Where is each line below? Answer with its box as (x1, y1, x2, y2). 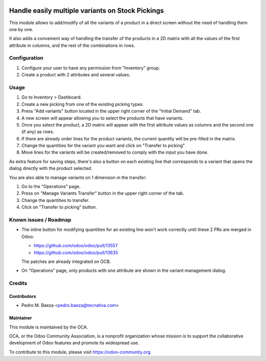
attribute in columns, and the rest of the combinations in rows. (9, 42, 135, 48)
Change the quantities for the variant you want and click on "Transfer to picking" (21, 143, 185, 149)
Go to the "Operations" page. (21, 184, 81, 190)
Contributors (9, 293, 36, 299)
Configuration (9, 55, 44, 62)
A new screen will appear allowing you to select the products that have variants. (21, 115, 184, 121)
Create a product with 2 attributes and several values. (21, 72, 131, 78)
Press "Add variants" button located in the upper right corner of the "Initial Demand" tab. (21, 108, 201, 114)
